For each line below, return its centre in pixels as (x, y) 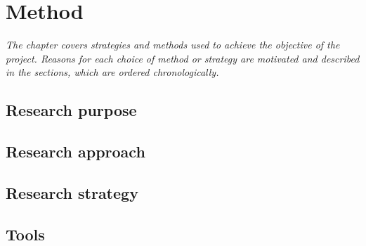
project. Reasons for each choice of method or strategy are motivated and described (183, 58)
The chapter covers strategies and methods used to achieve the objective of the (173, 45)
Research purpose (71, 110)
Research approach (76, 151)
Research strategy (72, 192)
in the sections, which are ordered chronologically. (112, 72)
